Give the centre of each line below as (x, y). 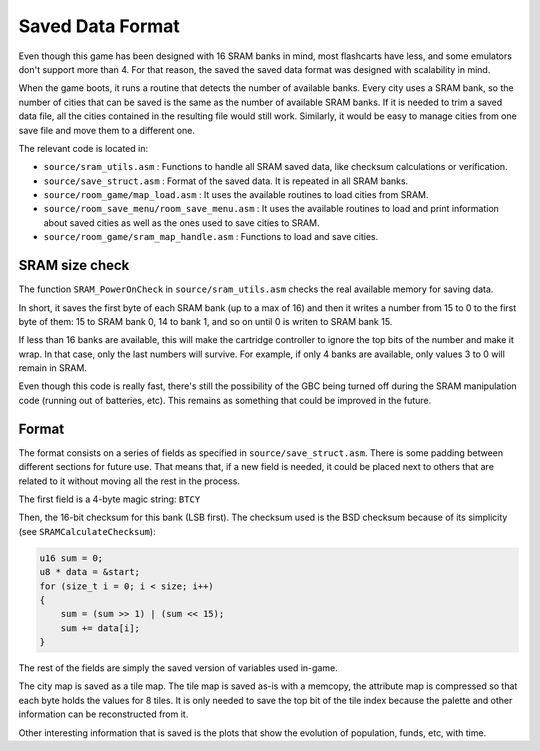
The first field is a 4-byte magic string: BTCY (109, 499)
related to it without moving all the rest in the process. (129, 481)
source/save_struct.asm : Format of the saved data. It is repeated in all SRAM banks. (226, 181)
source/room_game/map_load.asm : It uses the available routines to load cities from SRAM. (236, 195)
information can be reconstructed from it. (103, 714)
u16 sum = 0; (71, 558)
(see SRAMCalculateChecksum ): (87, 531)
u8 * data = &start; (89, 572)
